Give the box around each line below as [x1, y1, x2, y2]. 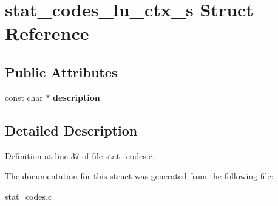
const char [5, 91, 43, 103]
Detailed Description [5, 120, 138, 139]
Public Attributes [5, 62, 118, 81]
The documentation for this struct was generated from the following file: [5, 170, 274, 182]
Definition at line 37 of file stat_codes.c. [5, 149, 155, 162]
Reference [5, 21, 89, 46]
